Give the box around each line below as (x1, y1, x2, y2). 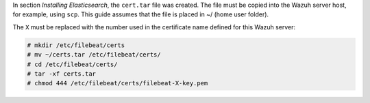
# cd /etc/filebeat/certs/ (27, 60, 118, 68)
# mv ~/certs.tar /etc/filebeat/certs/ (27, 51, 161, 59)
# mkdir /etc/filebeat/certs (27, 41, 125, 49)
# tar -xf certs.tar (27, 70, 96, 78)
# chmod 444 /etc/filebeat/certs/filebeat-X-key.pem (27, 79, 208, 87)
